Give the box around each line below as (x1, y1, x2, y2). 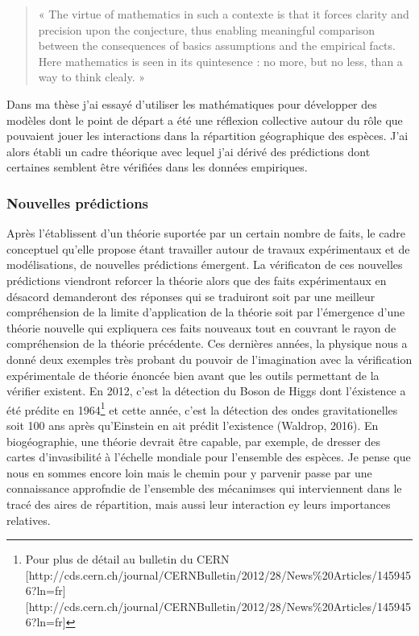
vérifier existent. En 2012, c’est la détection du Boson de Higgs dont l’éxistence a (6, 382, 406, 399)
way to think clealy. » (38, 68, 146, 85)
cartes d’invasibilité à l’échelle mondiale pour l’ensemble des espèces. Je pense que (6, 448, 411, 465)
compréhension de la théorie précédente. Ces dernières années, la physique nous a (6, 335, 408, 352)
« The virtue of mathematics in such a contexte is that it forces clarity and (38, 6, 409, 22)
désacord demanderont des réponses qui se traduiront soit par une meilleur (6, 287, 375, 304)
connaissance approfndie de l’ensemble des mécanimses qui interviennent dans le (6, 480, 402, 497)
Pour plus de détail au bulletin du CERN (25, 551, 230, 568)
